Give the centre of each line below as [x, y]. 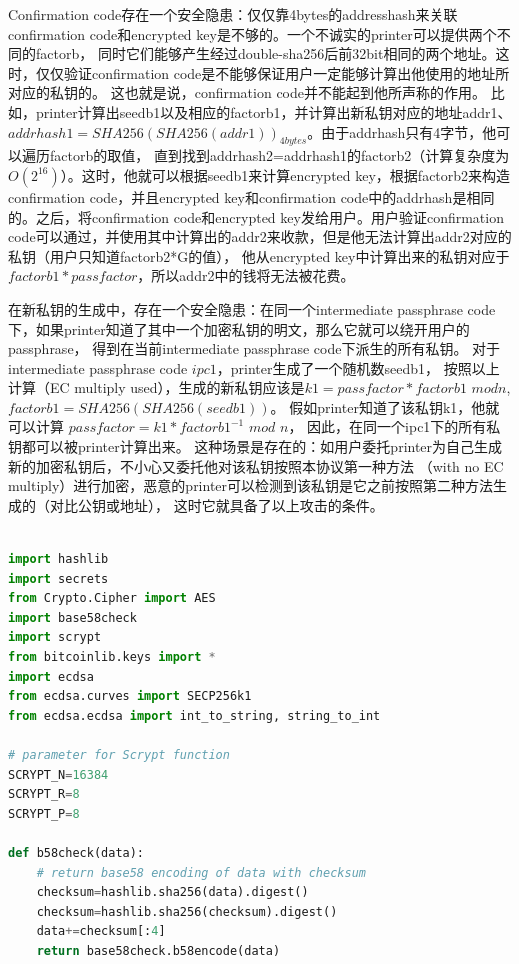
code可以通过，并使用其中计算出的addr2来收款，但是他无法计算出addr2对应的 [260, 236]
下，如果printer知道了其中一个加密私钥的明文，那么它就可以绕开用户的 [239, 328]
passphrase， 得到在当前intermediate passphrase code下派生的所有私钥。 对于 [254, 348]
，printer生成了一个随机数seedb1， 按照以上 [358, 367]
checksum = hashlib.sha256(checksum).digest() [187, 911]
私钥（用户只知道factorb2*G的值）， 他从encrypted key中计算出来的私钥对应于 [259, 255]
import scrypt [55, 637]
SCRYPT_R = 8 [44, 794]
